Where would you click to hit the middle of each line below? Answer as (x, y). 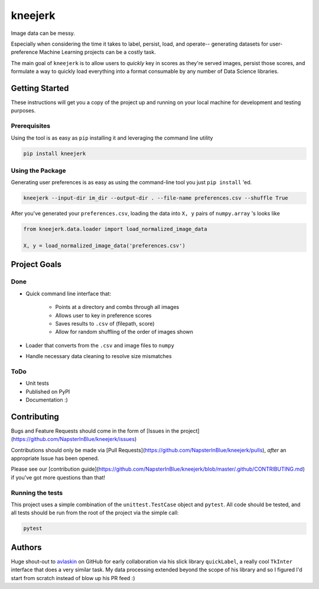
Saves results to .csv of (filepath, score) (105, 323)
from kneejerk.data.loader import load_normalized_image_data (115, 229)
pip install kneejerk (55, 153)
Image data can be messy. (43, 33)
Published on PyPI (48, 391)
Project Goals (36, 264)
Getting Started (40, 88)
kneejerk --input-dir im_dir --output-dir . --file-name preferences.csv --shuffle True (156, 198)
